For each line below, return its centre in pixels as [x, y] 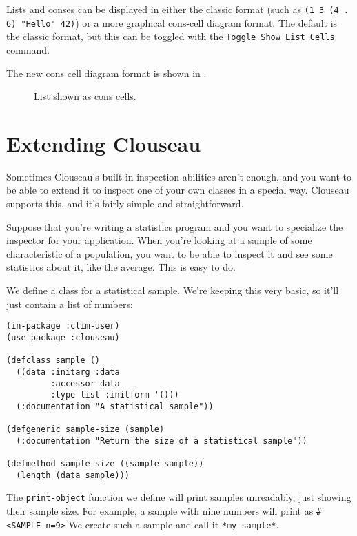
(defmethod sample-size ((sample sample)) [105, 464]
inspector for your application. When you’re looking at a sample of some [159, 240]
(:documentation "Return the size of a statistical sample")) [162, 441]
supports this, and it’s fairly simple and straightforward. [125, 204]
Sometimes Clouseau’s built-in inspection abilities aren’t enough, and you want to [179, 176]
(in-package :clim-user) [63, 326]
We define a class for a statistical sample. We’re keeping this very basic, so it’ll [173, 290]
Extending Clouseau [104, 143]
